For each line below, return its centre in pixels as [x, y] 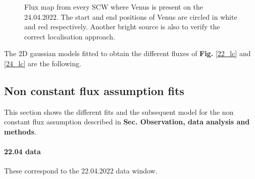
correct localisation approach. [70, 36]
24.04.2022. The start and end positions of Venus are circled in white [131, 16]
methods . [20, 131]
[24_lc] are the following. [43, 63]
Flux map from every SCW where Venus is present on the [114, 7]
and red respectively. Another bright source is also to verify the [122, 27]
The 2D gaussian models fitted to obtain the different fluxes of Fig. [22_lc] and [127, 53]
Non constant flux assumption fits [94, 90]
